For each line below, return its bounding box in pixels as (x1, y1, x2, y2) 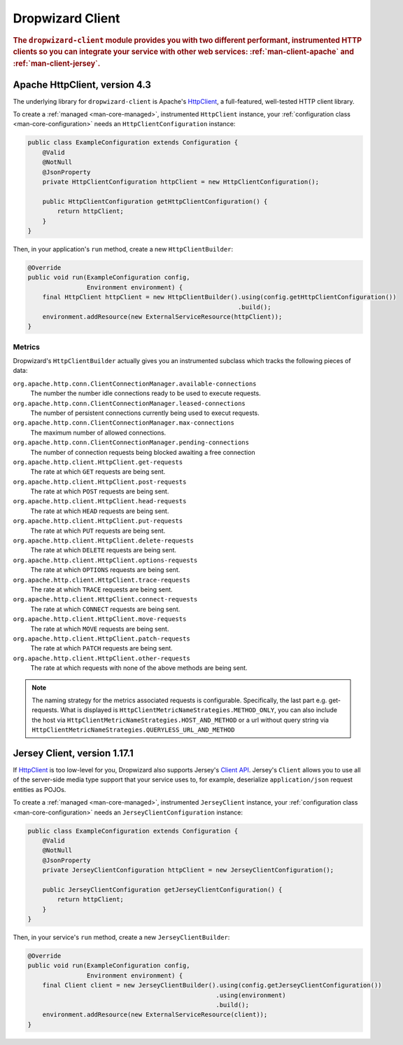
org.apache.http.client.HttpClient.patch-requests (13, 634, 190, 643)
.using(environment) (215, 991, 286, 999)
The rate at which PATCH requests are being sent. (30, 644, 173, 653)
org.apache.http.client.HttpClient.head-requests (13, 498, 187, 505)
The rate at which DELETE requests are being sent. (30, 546, 177, 554)
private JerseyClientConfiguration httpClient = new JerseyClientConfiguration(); (42, 866, 334, 874)
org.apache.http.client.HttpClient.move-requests (13, 615, 187, 623)
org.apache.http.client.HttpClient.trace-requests (13, 575, 190, 584)
